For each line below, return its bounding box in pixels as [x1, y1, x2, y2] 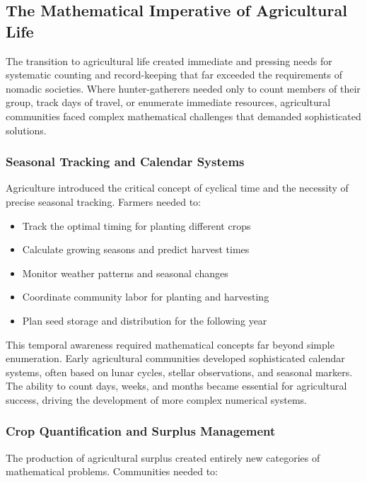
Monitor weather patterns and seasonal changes [22, 265, 228, 280]
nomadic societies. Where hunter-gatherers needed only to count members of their [6, 81, 361, 95]
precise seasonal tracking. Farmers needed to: [6, 194, 201, 209]
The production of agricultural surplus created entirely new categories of [6, 450, 320, 465]
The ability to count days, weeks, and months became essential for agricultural [6, 378, 347, 393]
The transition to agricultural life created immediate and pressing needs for [6, 53, 332, 68]
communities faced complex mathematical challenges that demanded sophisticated [6, 108, 361, 123]
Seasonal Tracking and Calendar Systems [6, 153, 245, 170]
